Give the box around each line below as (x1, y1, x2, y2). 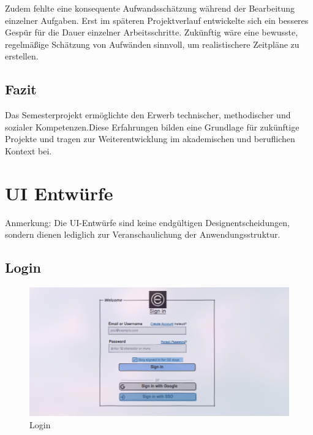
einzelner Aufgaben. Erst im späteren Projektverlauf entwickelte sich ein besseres (5, 13, 309, 26)
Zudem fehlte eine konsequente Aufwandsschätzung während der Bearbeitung (5, 2, 295, 14)
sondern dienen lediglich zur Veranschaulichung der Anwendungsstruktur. (5, 228, 281, 241)
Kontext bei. (5, 144, 52, 157)
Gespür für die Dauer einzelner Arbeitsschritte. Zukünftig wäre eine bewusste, (5, 26, 298, 39)
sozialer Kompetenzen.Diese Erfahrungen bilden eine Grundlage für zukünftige (5, 120, 300, 133)
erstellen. (5, 50, 39, 62)
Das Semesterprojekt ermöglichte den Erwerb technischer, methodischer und (5, 108, 291, 121)
